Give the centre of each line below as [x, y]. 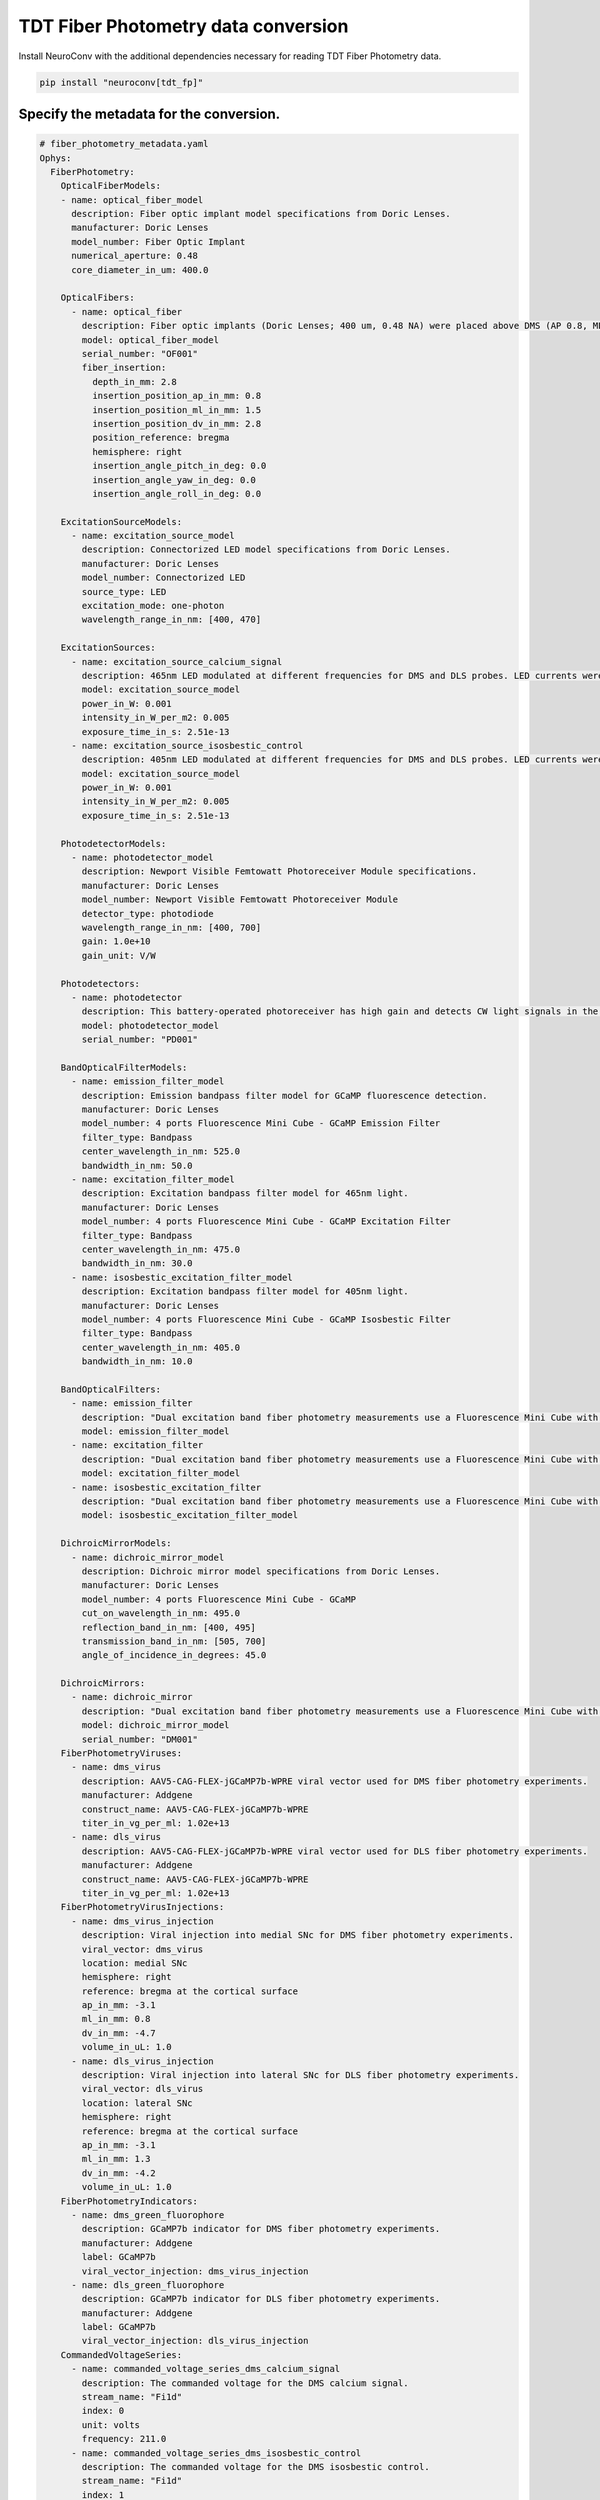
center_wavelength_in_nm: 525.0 [160, 1151]
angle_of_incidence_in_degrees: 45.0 [174, 1655]
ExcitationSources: [108, 648]
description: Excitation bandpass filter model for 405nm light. [245, 1291]
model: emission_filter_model [155, 1431]
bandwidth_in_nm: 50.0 [137, 1165]
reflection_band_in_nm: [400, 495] [169, 1627]
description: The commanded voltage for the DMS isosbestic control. [255, 2466]
